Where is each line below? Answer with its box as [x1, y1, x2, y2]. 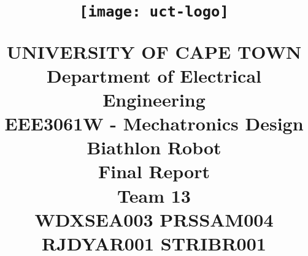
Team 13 [117, 183, 191, 208]
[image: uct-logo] [79, 3, 229, 21]
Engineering [102, 86, 206, 111]
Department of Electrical [46, 62, 262, 88]
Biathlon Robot [87, 135, 221, 160]
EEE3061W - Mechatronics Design [4, 111, 304, 136]
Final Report [98, 159, 210, 184]
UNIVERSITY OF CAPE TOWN [6, 39, 302, 64]
